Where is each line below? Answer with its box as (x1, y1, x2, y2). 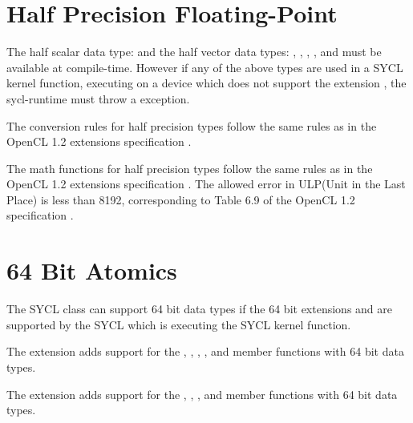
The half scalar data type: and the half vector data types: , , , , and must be (6, 43, 382, 60)
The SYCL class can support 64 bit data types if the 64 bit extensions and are (6, 300, 392, 317)
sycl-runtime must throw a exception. (6, 90, 190, 107)
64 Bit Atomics (6, 254, 177, 287)
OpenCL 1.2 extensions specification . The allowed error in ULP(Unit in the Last (6, 175, 406, 192)
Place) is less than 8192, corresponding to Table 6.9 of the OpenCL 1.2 (6, 191, 355, 207)
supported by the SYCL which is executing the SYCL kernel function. (6, 316, 351, 332)
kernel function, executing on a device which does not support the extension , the (6, 75, 407, 91)
